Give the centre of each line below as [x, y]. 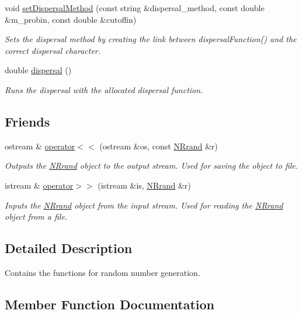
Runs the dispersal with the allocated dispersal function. [104, 89]
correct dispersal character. [53, 50]
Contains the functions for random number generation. [103, 272]
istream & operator [39, 185]
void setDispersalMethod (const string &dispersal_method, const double [135, 8]
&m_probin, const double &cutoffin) [71, 19]
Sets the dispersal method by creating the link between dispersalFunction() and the [151, 39]
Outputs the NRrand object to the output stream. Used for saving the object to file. [152, 165]
